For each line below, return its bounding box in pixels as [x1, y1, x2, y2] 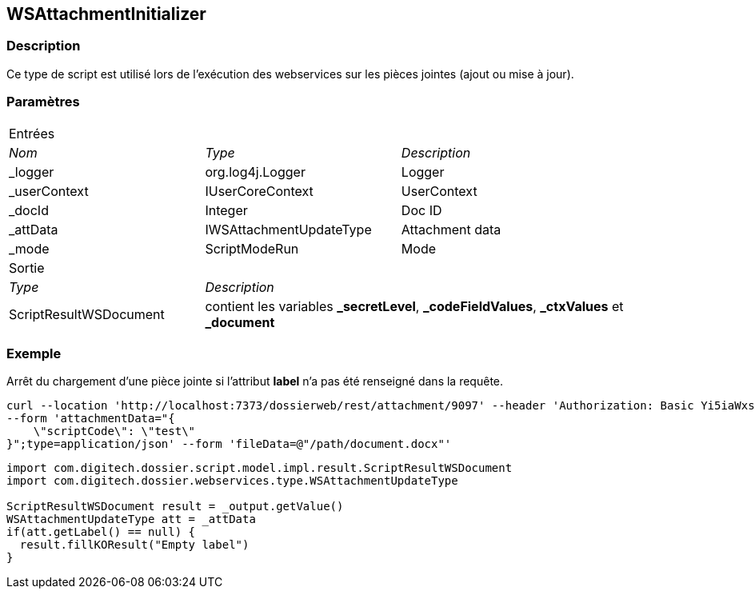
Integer [205, 202, 248, 218]
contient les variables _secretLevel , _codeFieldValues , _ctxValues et [205, 297, 624, 314]
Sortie [9, 259, 45, 276]
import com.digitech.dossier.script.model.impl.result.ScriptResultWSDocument [6, 461, 513, 475]
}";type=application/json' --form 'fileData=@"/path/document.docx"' [6, 437, 452, 451]
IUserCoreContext [205, 182, 314, 199]
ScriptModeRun [205, 240, 299, 257]
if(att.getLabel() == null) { [6, 525, 196, 539]
